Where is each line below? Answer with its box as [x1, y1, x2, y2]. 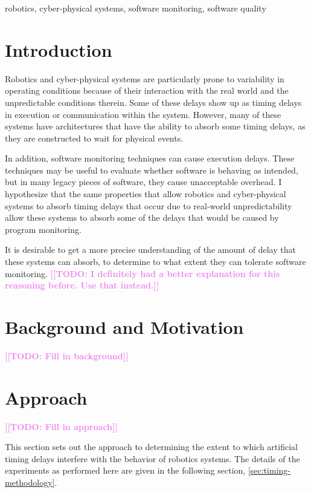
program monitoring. [5, 223, 82, 235]
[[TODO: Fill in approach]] [5, 420, 118, 433]
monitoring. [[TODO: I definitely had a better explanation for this [5, 267, 280, 279]
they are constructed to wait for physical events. [5, 131, 184, 144]
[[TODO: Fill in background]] [5, 349, 129, 362]
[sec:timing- [248, 464, 290, 477]
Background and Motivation [5, 315, 244, 339]
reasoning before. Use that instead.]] [5, 279, 159, 292]
